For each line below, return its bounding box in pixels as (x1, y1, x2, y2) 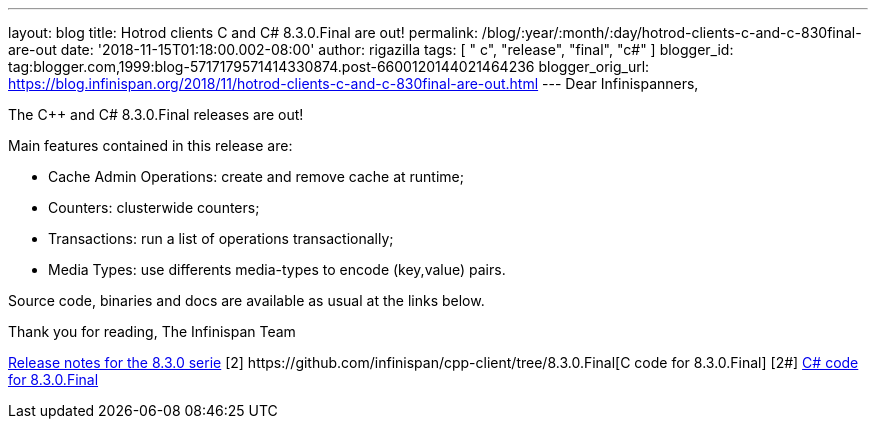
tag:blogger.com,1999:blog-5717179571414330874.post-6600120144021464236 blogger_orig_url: (8, 58, 650, 75)
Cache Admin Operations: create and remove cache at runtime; (48, 168, 464, 185)
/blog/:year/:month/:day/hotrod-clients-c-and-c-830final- (481, 24, 862, 41)
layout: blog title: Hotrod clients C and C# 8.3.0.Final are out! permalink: (8, 24, 478, 41)
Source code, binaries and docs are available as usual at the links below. (8, 292, 485, 309)
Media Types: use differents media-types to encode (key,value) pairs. (48, 261, 506, 278)
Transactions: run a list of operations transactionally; (48, 230, 394, 247)
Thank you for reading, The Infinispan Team (8, 323, 296, 340)
